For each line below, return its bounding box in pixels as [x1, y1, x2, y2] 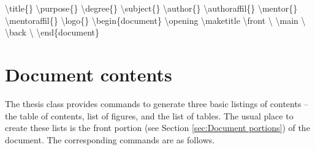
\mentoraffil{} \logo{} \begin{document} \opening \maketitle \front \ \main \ [5, 13, 306, 26]
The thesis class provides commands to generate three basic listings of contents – [5, 97, 309, 110]
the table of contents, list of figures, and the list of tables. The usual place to [5, 109, 294, 122]
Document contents [5, 61, 172, 86]
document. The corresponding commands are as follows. [5, 133, 215, 146]
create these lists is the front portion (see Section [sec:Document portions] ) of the [5, 121, 310, 134]
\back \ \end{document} [5, 26, 99, 39]
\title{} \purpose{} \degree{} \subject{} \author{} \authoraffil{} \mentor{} [5, 2, 298, 14]
